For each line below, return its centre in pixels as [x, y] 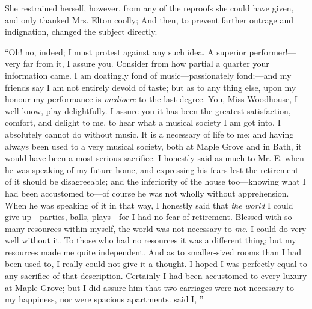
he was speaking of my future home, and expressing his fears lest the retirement [152, 169]
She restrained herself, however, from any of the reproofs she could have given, [149, 8]
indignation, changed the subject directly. [81, 32]
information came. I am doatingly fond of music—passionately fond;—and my [148, 75]
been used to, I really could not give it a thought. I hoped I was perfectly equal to [156, 264]
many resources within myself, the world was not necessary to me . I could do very [156, 228]
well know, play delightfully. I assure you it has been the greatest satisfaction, [148, 110]
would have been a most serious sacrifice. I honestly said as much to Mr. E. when [154, 158]
